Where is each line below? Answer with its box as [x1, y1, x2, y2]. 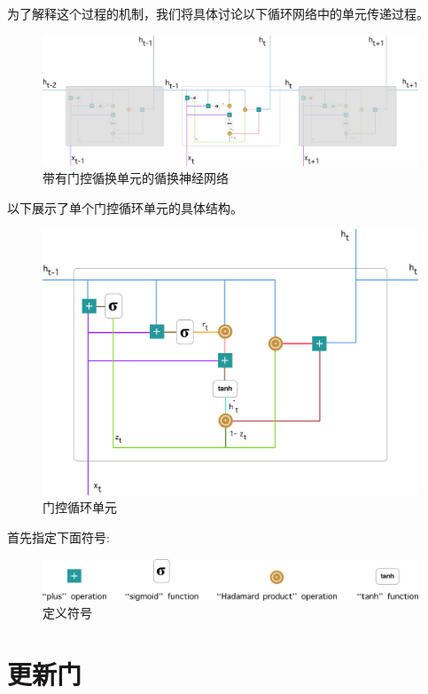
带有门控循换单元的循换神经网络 [43, 169, 229, 187]
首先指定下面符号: [7, 527, 110, 546]
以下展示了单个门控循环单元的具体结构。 [7, 198, 243, 217]
